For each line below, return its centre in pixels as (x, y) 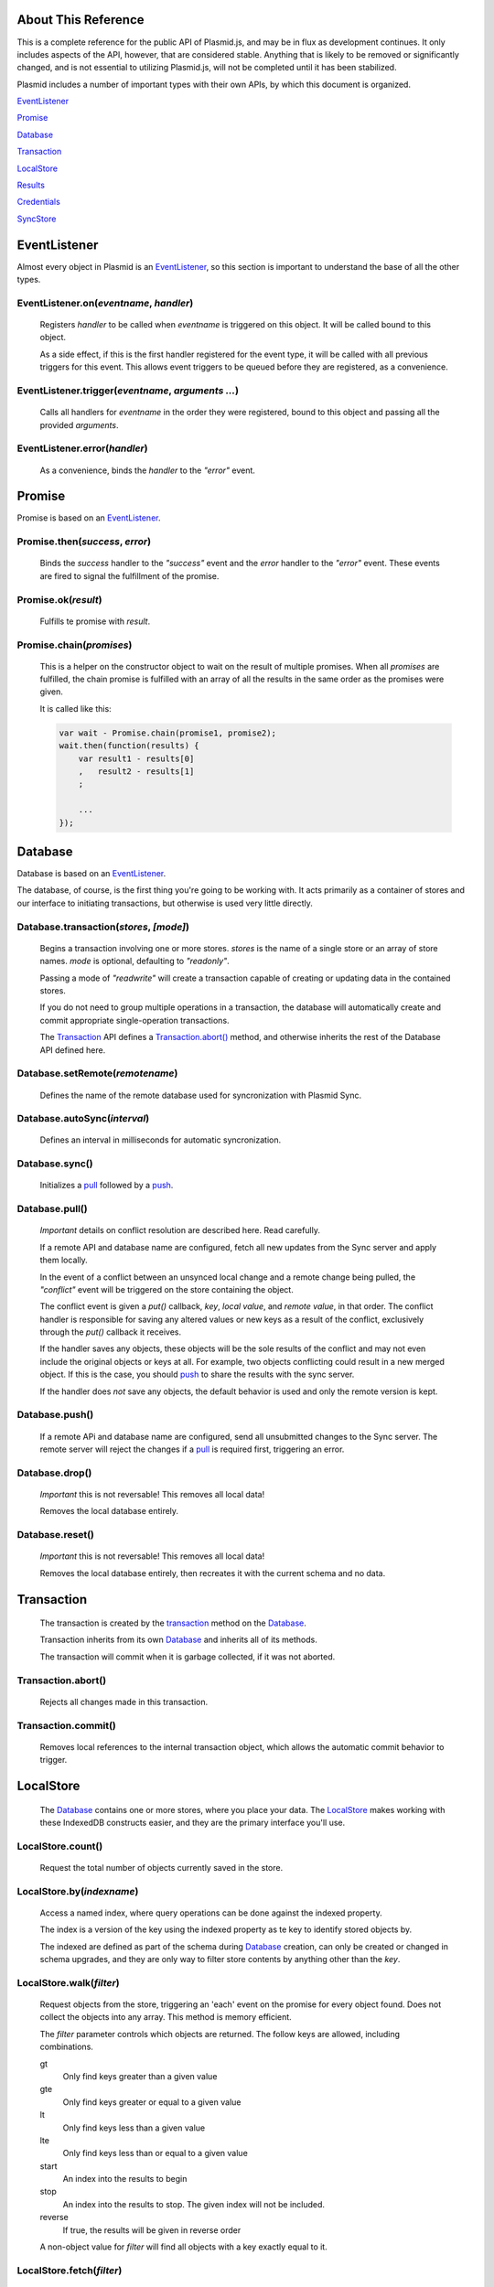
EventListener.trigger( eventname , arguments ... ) (128, 391)
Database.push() (55, 1415)
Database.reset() (56, 1535)
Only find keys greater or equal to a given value (152, 2102)
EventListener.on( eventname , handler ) (105, 303)
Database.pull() (52, 1209)
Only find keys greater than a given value (140, 2076)
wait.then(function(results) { (129, 746)
